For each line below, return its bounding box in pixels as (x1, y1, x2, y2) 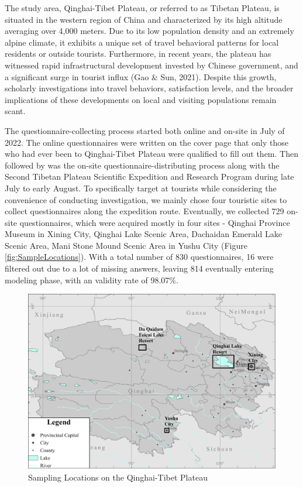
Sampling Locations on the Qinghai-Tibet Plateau (28, 471, 208, 483)
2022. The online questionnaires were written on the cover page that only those (5, 136, 288, 148)
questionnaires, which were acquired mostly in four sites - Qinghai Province (19, 216, 290, 228)
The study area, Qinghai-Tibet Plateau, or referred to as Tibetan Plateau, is (5, 2, 280, 13)
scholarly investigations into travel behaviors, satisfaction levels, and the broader (5, 82, 294, 94)
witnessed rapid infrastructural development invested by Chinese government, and (5, 59, 298, 71)
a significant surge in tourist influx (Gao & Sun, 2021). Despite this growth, (5, 70, 277, 83)
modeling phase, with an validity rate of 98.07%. (5, 273, 178, 286)
